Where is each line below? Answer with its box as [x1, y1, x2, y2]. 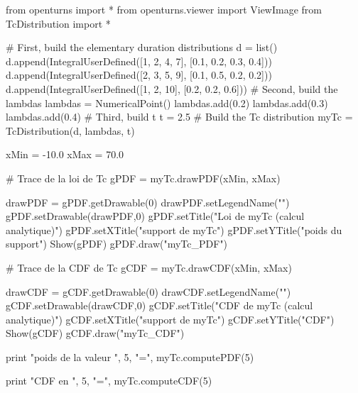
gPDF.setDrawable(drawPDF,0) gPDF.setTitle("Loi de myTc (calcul [6, 209, 305, 223]
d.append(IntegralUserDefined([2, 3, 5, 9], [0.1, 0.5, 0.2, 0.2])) [6, 67, 272, 82]
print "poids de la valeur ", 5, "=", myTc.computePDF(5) [6, 349, 254, 364]
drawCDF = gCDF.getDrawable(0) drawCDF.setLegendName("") [6, 284, 291, 299]
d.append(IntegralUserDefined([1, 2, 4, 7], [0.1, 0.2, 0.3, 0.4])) [6, 53, 272, 68]
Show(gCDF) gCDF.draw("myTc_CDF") [6, 326, 185, 341]
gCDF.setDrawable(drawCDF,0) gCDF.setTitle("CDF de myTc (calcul [6, 298, 313, 313]
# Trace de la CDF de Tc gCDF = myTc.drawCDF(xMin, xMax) [6, 260, 292, 275]
